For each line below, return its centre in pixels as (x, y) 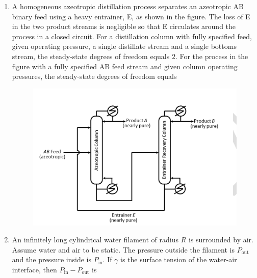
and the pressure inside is (52, 259)
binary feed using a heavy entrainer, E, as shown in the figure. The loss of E (131, 16)
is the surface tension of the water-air (179, 259)
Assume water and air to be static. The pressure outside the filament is (123, 249)
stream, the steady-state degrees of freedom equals (91, 56)
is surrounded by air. (221, 240)
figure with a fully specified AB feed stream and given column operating (125, 66)
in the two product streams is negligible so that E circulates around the (124, 26)
